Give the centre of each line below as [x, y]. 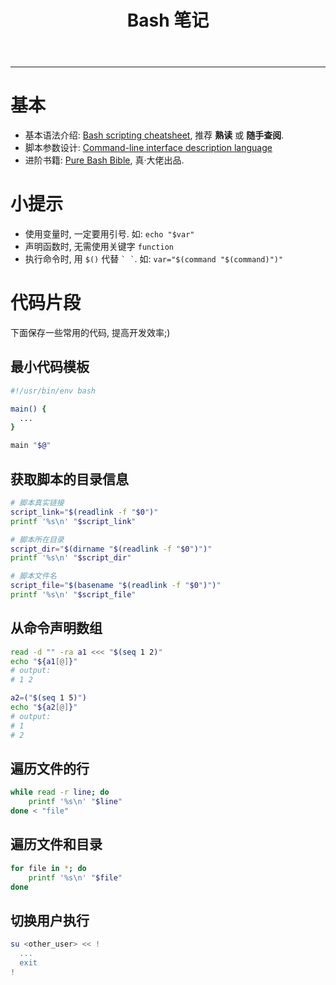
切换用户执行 [50, 920]
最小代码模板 [50, 367]
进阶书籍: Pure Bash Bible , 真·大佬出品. [104, 160]
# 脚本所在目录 [37, 539]
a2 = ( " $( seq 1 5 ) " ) [48, 698]
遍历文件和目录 [56, 844]
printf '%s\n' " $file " [75, 877]
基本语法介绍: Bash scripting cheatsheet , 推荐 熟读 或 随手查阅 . [154, 135]
